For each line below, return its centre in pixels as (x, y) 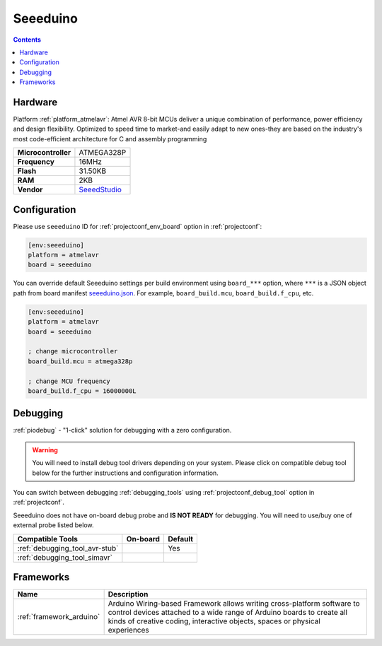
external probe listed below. (54, 525)
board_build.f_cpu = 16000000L (82, 391)
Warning (45, 450)
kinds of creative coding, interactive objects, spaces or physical (214, 621)
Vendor (30, 189)
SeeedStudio (100, 189)
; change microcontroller (73, 351)
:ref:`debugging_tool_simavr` (65, 557)
